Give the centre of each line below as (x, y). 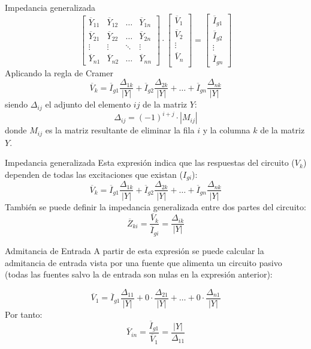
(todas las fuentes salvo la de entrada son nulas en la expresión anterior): (139, 274)
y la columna (227, 130)
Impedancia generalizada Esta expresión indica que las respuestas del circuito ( (150, 162)
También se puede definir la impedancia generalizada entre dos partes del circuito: (155, 206)
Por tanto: (24, 314)
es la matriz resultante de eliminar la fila (120, 130)
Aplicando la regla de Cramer (59, 72)
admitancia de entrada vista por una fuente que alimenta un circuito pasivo (144, 262)
